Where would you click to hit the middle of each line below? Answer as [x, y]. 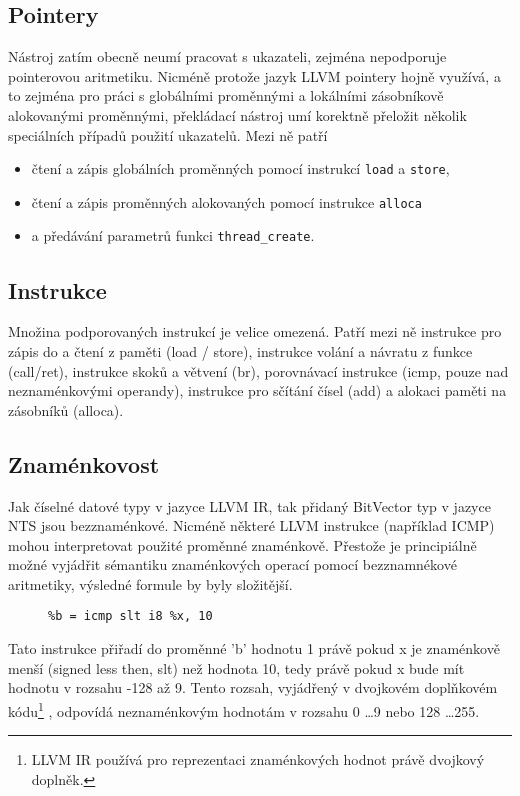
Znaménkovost [84, 463]
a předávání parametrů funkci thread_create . [173, 235]
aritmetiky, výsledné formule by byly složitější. [150, 583]
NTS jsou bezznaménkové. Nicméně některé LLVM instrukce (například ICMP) [251, 525]
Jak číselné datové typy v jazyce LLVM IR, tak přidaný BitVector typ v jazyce [249, 505]
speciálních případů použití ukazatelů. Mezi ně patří [168, 134]
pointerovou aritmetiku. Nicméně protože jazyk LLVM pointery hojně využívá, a [254, 75]
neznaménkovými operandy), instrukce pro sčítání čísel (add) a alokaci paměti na [257, 390]
